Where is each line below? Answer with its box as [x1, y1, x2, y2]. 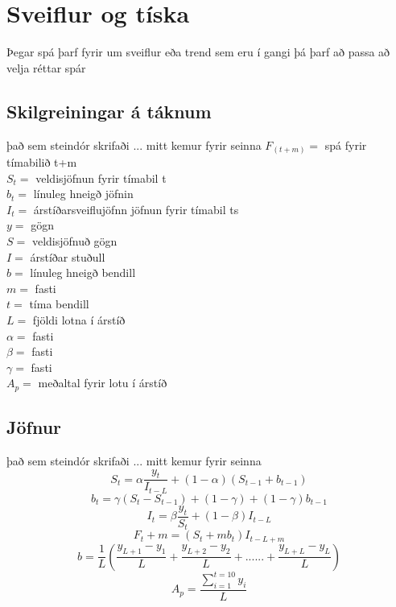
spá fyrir [324, 136, 367, 153]
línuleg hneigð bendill [30, 264, 136, 281]
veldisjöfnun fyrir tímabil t [35, 169, 167, 186]
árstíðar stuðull [30, 248, 105, 265]
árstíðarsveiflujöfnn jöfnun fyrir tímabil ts [33, 200, 239, 217]
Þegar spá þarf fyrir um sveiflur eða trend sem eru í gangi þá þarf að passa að [6, 43, 390, 60]
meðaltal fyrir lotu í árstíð [38, 374, 167, 391]
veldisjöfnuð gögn [31, 233, 118, 249]
